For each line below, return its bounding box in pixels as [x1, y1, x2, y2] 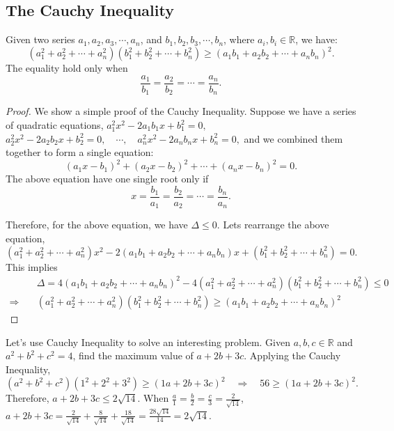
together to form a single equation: [6, 145, 154, 159]
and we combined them [244, 131, 343, 146]
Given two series [6, 32, 75, 47]
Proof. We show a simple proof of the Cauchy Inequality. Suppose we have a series [6, 104, 356, 118]
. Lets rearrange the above [216, 217, 329, 232]
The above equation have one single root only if [6, 171, 209, 186]
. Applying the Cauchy [244, 348, 341, 363]
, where [223, 32, 255, 47]
